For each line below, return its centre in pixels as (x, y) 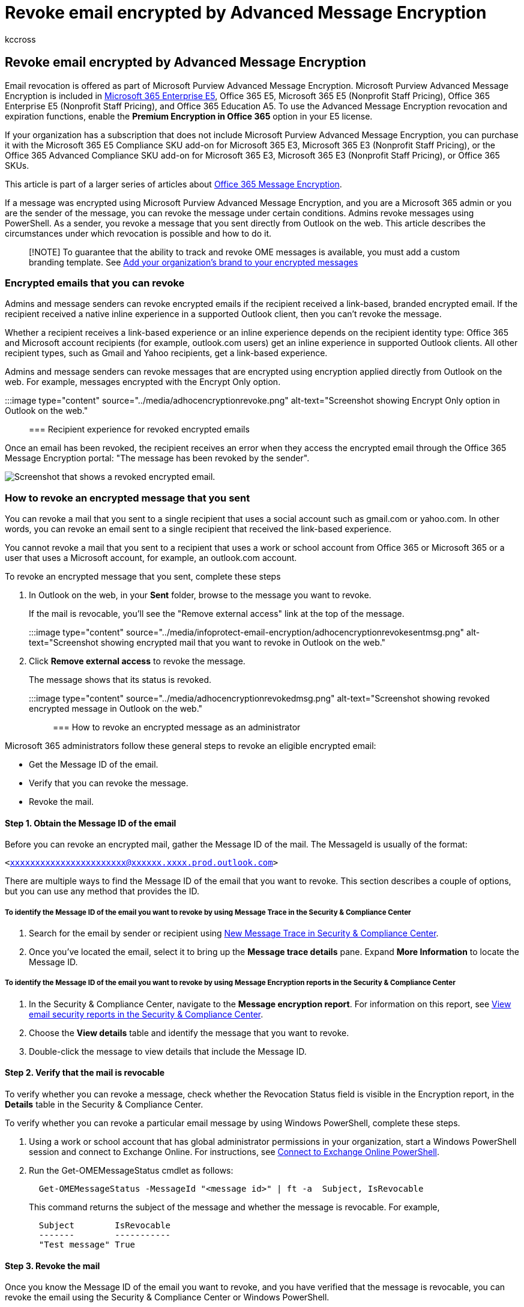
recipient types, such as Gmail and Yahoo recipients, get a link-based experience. (166, 353)
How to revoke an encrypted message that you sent (128, 498)
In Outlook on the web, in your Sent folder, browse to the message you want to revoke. (200, 595)
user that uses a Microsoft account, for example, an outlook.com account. (151, 558)
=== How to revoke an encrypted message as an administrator (177, 727)
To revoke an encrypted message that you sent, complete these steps (143, 577)
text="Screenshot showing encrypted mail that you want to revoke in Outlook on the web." (207, 643)
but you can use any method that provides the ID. (102, 891)
